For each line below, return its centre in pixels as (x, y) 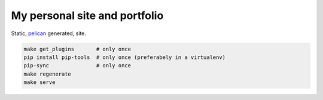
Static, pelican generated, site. (49, 33)
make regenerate (48, 74)
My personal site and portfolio (87, 15)
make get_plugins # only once (77, 49)
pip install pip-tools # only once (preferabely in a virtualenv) (125, 57)
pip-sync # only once (77, 66)
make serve (39, 82)
